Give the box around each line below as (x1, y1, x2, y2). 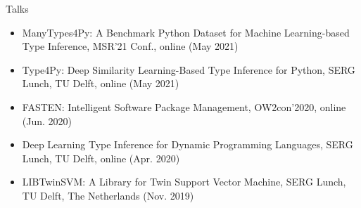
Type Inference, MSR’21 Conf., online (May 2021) (22, 39, 239, 53)
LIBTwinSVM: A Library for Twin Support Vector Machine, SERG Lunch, (22, 174, 346, 189)
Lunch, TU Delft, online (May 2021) (22, 76, 179, 91)
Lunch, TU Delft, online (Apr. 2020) (22, 150, 180, 165)
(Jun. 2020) (22, 113, 72, 128)
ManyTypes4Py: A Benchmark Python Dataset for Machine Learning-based (22, 25, 350, 39)
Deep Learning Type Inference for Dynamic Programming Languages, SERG (22, 137, 353, 152)
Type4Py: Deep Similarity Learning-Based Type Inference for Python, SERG (22, 62, 355, 77)
